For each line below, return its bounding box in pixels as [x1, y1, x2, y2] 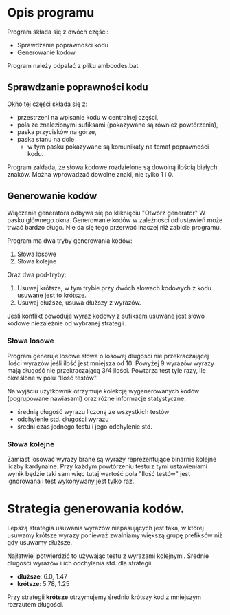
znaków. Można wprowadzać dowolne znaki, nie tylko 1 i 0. [7, 170, 174, 178]
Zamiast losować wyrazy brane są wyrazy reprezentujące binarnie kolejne [7, 455, 217, 464]
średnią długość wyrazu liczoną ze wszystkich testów [16, 407, 170, 416]
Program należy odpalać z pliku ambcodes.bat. [7, 61, 141, 69]
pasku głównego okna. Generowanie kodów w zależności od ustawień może [7, 215, 223, 224]
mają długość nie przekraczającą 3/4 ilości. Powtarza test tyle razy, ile [7, 366, 206, 374]
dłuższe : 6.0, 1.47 [16, 572, 68, 581]
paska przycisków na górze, [16, 127, 97, 136]
